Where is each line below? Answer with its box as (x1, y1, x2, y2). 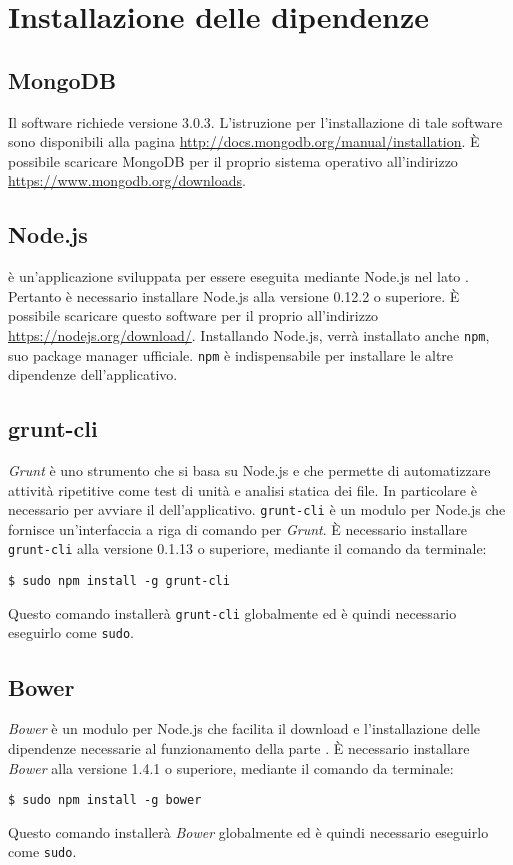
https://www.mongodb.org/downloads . (8, 170, 246, 191)
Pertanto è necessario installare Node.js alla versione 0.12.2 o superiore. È (8, 285, 460, 306)
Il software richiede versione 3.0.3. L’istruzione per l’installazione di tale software (8, 111, 503, 132)
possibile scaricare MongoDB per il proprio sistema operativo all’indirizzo (8, 150, 458, 171)
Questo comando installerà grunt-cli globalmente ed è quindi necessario (8, 602, 457, 623)
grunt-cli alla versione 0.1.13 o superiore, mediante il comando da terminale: (8, 538, 487, 559)
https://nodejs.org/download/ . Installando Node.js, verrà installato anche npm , (8, 324, 490, 345)
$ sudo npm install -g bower (8, 793, 202, 808)
